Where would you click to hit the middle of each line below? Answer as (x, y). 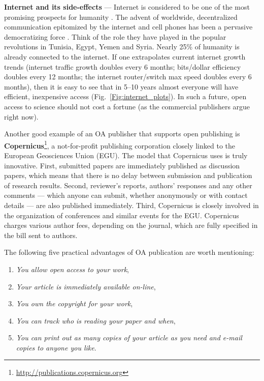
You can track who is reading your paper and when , (96, 320)
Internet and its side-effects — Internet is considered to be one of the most (127, 7)
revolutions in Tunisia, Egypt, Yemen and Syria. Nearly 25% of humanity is (122, 47)
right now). (21, 116)
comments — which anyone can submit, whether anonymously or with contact (126, 195)
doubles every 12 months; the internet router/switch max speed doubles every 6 (128, 77)
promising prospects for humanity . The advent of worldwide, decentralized (121, 17)
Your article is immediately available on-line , (86, 286)
